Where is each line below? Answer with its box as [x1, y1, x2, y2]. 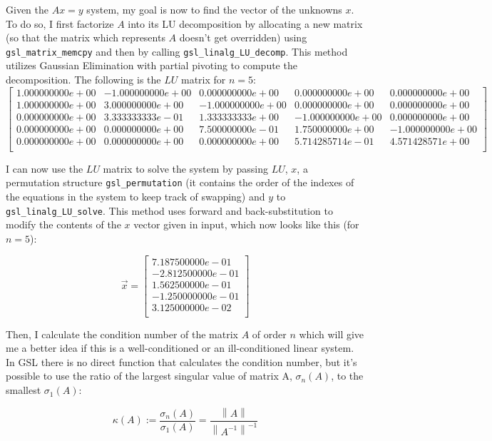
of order [252, 326, 287, 341]
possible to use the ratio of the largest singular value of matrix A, [6, 368, 292, 383]
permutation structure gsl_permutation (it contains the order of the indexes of [6, 175, 354, 190]
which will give [299, 326, 364, 341]
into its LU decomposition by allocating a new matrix [128, 16, 363, 31]
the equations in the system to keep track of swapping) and [6, 189, 265, 204]
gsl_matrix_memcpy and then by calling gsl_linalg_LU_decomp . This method [6, 44, 348, 59]
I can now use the [6, 161, 83, 176]
